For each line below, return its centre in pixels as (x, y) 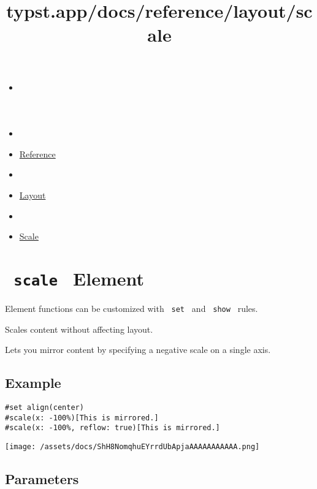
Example (33, 383)
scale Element (79, 278)
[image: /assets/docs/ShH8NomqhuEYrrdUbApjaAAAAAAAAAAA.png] (132, 446)
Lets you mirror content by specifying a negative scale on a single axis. (138, 350)
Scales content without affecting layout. (79, 329)
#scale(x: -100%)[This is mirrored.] (82, 418)
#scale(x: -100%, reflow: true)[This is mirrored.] (113, 428)
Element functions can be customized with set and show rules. (132, 308)
